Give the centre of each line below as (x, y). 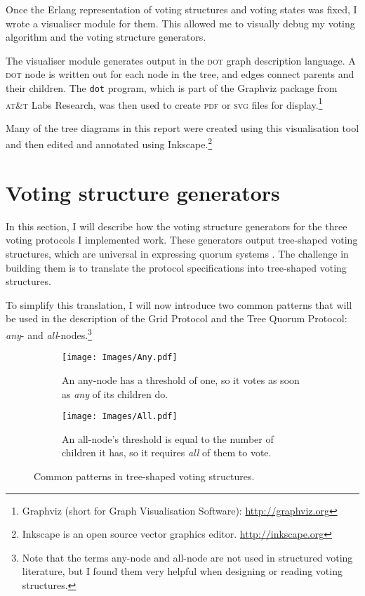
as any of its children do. (115, 393)
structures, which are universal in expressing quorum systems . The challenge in (177, 254)
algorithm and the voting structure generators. (106, 37)
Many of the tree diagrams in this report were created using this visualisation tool (182, 127)
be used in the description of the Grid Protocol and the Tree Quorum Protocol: (177, 318)
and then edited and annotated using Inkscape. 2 (109, 143)
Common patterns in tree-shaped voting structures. (144, 476)
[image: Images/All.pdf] (120, 417)
